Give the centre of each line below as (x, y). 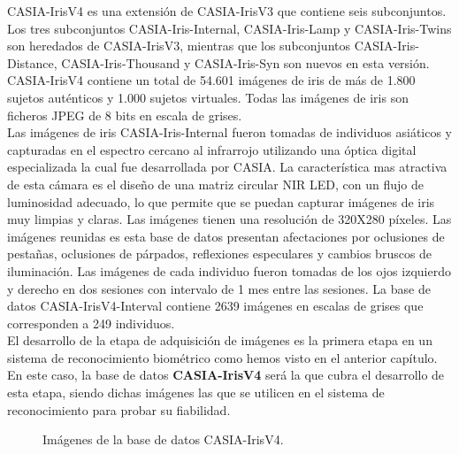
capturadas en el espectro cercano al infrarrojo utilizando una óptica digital (212, 149)
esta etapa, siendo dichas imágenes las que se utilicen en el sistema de (196, 392)
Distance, (32, 62)
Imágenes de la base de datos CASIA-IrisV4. (163, 439)
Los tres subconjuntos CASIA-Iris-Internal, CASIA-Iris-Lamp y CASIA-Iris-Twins (229, 28)
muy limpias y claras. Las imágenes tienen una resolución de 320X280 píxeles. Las (229, 219)
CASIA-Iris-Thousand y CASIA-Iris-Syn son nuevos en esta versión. (245, 62)
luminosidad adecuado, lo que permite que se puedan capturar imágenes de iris (221, 201)
